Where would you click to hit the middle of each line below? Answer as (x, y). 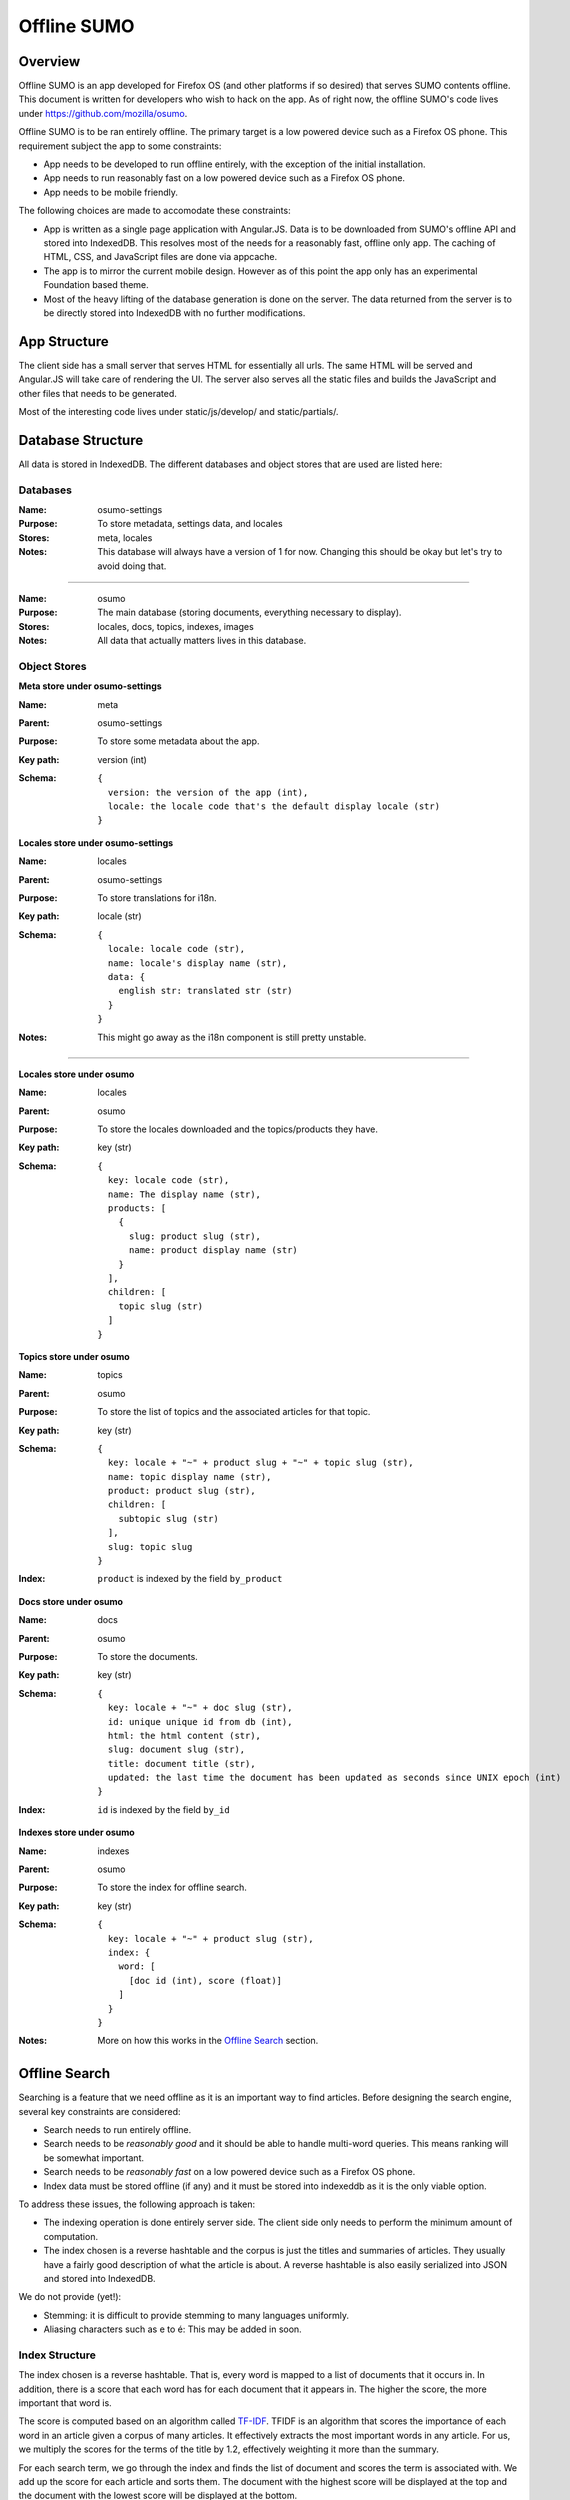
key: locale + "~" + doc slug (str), (200, 1708)
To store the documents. (148, 1656)
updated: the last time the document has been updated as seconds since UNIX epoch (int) (334, 1778)
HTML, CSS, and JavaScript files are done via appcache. (160, 257)
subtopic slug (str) (168, 1518)
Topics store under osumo (74, 1356)
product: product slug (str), (181, 1491)
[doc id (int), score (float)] (205, 1980)
